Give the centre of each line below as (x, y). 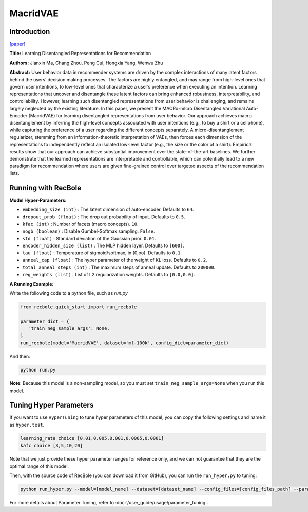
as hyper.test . (27, 425)
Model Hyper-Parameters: (38, 200)
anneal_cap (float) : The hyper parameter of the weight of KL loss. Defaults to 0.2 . (115, 260)
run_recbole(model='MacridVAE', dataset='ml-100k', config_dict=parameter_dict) (124, 343)
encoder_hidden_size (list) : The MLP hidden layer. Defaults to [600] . (103, 245)
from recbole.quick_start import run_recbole (79, 307)
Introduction (30, 32)
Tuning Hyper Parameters (52, 405)
